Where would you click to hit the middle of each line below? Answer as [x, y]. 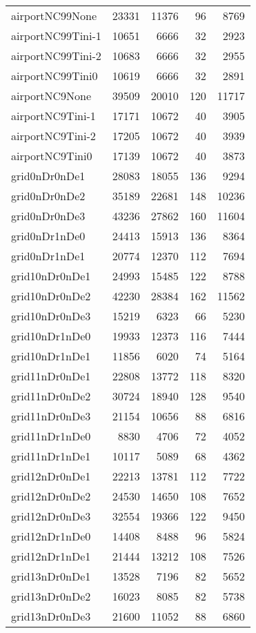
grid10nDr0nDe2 [51, 296]
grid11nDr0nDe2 [51, 396]
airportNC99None [54, 16]
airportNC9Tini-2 [53, 136]
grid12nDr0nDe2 [51, 496]
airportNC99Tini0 [55, 76]
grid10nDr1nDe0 [51, 336]
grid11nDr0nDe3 [51, 416]
